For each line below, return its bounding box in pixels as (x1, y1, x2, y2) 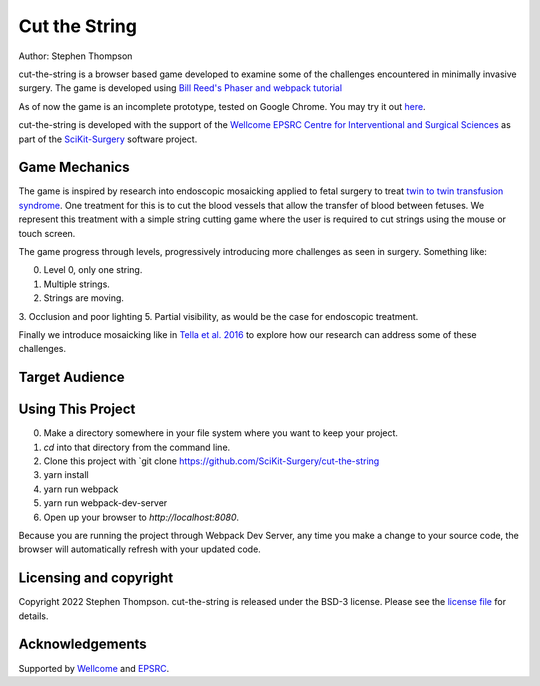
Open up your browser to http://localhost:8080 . (43, 511, 240, 523)
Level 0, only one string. (43, 264, 143, 276)
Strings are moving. (43, 292, 125, 304)
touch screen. (18, 227, 76, 239)
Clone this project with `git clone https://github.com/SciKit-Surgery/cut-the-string (43, 455, 380, 467)
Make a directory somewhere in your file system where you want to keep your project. (43, 427, 399, 439)
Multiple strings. (43, 278, 110, 290)
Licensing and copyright (18, 570, 174, 587)
